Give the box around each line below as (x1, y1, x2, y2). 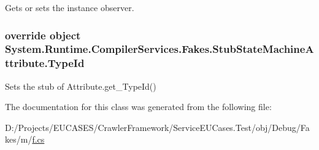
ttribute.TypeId (5, 55, 85, 71)
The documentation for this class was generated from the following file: (5, 100, 272, 113)
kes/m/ (5, 133, 33, 146)
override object (5, 27, 81, 42)
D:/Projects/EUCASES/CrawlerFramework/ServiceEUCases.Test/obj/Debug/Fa (5, 120, 310, 133)
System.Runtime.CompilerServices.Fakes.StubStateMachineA (5, 41, 314, 57)
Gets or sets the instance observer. (5, 1, 134, 14)
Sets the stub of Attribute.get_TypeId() (5, 79, 156, 92)
